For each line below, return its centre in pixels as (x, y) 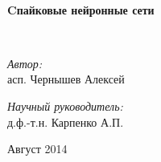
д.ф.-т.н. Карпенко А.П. (66, 121)
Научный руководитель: (65, 105)
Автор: (25, 63)
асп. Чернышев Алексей (66, 79)
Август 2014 (37, 149)
